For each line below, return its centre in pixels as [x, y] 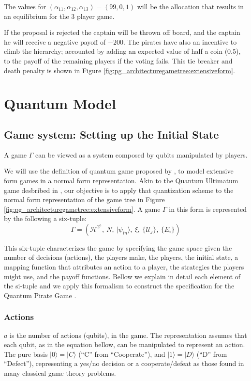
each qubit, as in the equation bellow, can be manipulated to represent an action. [125, 344]
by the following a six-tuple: [45, 218]
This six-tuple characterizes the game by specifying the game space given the [118, 247]
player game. [96, 16]
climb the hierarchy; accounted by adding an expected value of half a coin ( [116, 51]
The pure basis [26, 354]
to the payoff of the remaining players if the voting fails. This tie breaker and [118, 60]
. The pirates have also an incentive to [180, 41]
